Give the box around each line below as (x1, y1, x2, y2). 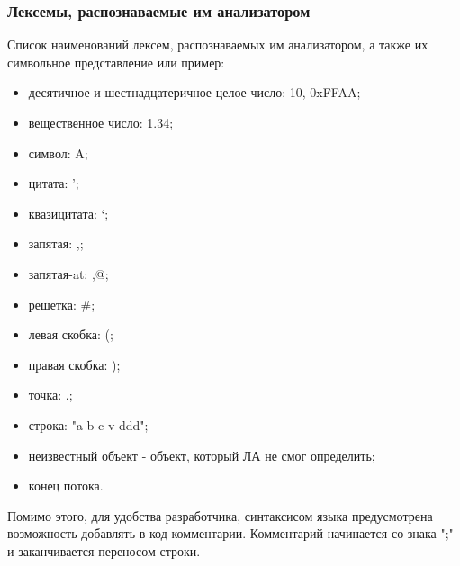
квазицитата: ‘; (28, 203, 109, 222)
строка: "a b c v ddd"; (28, 415, 149, 434)
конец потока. (28, 476, 104, 495)
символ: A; (28, 143, 88, 162)
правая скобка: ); (28, 355, 121, 373)
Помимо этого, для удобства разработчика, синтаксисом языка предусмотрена (7, 506, 433, 525)
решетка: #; (28, 294, 95, 313)
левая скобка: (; (28, 325, 113, 344)
